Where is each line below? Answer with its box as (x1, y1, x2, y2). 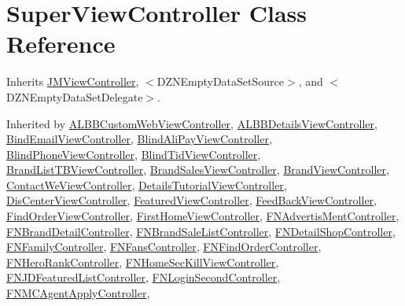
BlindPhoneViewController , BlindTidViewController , (6, 146, 261, 162)
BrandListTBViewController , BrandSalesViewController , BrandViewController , (6, 161, 389, 178)
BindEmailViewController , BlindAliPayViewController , (6, 131, 272, 147)
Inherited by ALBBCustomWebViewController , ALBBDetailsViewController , (6, 115, 377, 131)
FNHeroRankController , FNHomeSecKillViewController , (6, 253, 279, 270)
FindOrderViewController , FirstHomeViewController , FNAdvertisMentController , (6, 208, 399, 224)
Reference (6, 28, 116, 60)
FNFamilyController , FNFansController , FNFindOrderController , (6, 238, 322, 255)
